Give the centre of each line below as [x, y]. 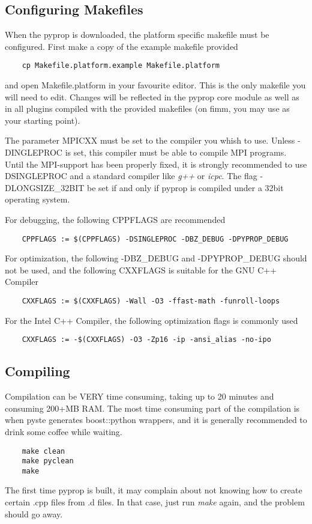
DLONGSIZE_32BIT [45, 187]
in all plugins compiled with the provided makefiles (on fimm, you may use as [147, 108]
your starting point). [43, 120]
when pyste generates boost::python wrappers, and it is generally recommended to [156, 420]
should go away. [34, 513]
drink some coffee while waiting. [64, 431]
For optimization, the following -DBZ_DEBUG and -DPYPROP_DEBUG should [156, 258]
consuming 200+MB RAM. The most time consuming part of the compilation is [152, 408]
